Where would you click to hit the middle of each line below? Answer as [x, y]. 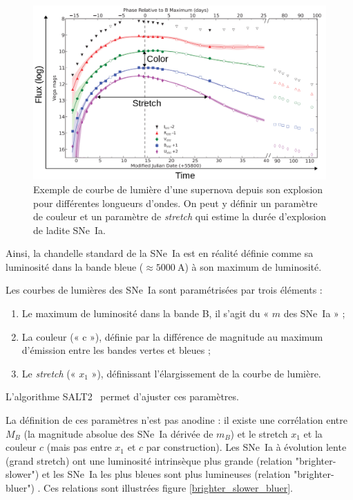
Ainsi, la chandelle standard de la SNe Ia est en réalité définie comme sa [160, 253]
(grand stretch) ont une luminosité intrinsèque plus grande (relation [149, 460]
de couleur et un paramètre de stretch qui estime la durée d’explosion [180, 216]
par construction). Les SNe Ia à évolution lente [246, 447]
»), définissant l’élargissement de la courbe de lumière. [206, 373]
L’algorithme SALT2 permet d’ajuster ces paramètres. [122, 396]
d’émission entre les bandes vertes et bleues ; [116, 350]
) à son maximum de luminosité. [253, 266]
